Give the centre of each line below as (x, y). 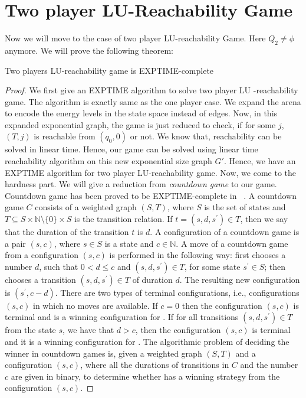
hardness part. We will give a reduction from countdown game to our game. (141, 184)
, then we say (264, 219)
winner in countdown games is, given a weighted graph (103, 353)
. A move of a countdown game (232, 243)
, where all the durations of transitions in (155, 365)
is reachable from (65, 136)
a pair (15, 243)
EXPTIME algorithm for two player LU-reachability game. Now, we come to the (151, 172)
